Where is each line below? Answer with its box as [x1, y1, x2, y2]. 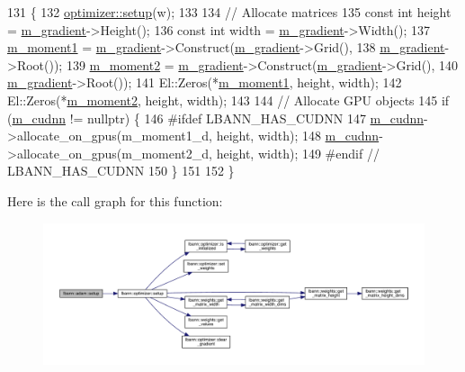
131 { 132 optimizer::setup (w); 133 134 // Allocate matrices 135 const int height [7, 3, 452, 21]
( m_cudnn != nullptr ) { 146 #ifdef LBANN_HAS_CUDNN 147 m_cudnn [7, 108, 425, 127]
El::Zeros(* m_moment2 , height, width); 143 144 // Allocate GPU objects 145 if [7, 90, 450, 109]
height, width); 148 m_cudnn [216, 126, 380, 145]
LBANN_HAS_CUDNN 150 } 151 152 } [7, 161, 235, 180]
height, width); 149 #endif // [216, 143, 380, 162]
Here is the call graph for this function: [7, 191, 223, 210]
